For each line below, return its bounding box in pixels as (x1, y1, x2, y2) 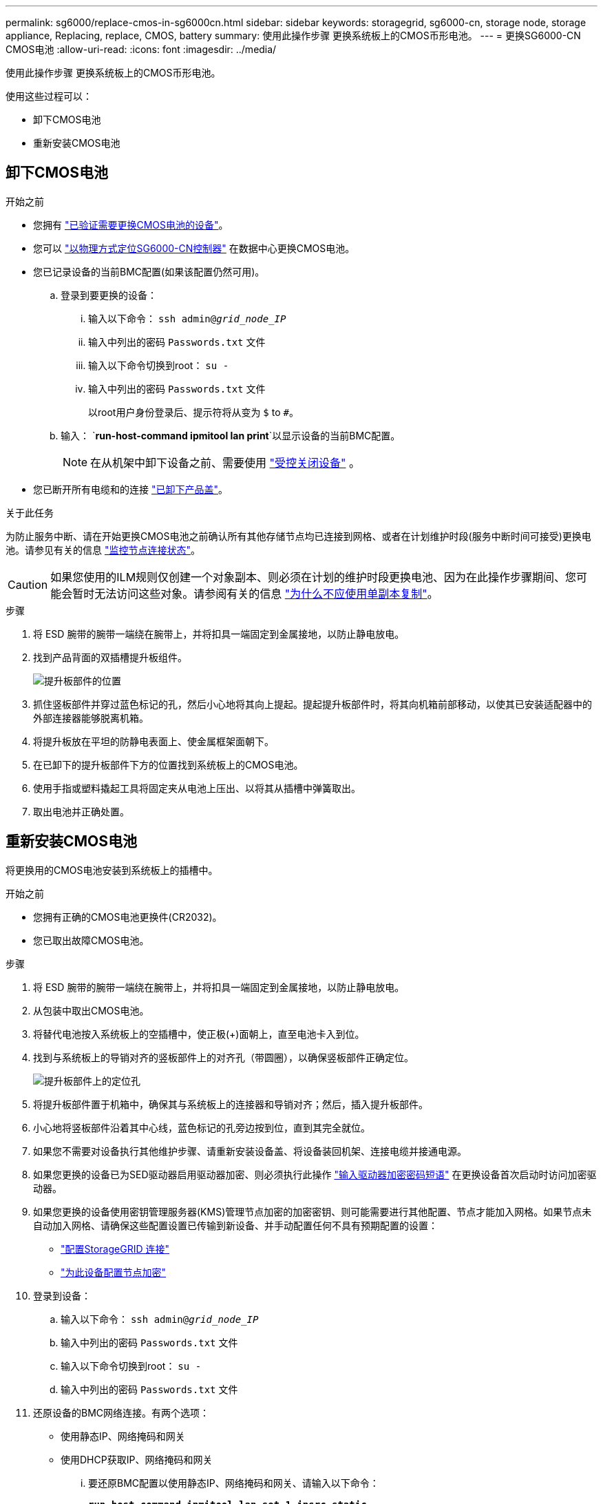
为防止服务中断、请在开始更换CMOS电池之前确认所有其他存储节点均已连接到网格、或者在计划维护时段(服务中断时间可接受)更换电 (6, 530, 591, 542)
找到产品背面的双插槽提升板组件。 (33, 651, 187, 663)
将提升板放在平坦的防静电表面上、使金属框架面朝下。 (33, 735, 274, 747)
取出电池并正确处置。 (33, 805, 129, 817)
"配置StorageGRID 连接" (61, 1242, 169, 1255)
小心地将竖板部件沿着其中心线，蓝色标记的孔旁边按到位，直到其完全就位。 (33, 1121, 370, 1134)
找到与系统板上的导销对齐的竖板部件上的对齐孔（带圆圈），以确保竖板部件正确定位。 (33, 1051, 414, 1063)
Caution (8, 577, 48, 592)
